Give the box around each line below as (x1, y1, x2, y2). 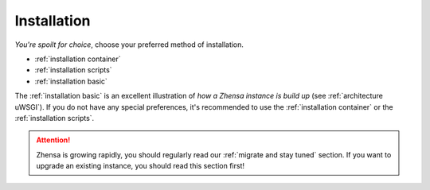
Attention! (36, 135, 71, 145)
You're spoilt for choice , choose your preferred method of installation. (14, 40, 244, 49)
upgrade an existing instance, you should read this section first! (36, 161, 245, 171)
